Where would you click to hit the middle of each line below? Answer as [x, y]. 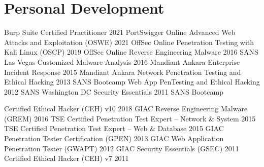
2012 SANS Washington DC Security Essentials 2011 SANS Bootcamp [114, 91]
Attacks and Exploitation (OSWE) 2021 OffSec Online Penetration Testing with [129, 42]
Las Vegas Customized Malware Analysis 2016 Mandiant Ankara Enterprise [122, 61]
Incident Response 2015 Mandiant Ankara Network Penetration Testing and [123, 72]
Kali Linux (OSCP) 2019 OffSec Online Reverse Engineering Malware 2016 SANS [131, 52]
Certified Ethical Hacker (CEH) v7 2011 [67, 158]
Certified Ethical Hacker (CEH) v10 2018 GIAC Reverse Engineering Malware [126, 109]
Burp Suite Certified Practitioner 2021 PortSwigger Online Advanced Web [120, 32]
